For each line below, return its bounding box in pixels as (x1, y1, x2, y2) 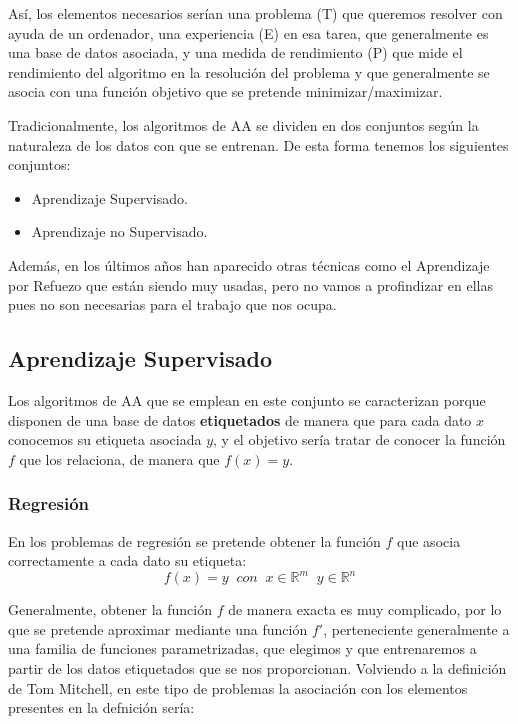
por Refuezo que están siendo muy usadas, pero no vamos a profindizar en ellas (8, 274, 493, 295)
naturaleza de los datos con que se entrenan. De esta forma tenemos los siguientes (8, 134, 509, 155)
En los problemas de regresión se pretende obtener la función (8, 530, 381, 551)
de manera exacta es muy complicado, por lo (228, 599, 502, 620)
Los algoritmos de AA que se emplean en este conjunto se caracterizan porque (8, 389, 486, 410)
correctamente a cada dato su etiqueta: (8, 550, 247, 571)
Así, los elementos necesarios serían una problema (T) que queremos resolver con (8, 3, 503, 23)
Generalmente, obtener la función (8, 599, 212, 620)
